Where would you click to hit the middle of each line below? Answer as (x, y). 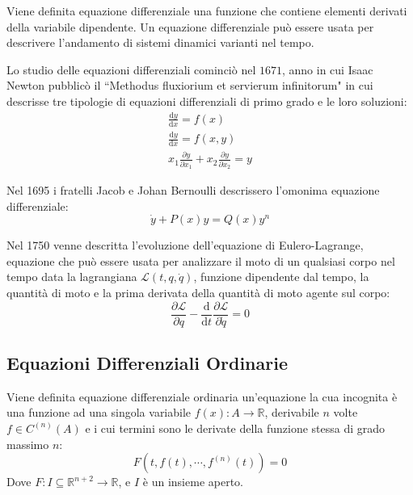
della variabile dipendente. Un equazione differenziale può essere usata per (190, 26)
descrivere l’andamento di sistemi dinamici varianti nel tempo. (160, 42)
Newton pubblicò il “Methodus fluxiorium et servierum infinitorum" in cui (190, 85)
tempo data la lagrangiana (72, 277)
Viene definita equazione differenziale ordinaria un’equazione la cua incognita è (202, 396)
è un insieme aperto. (193, 482)
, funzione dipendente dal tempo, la (281, 277)
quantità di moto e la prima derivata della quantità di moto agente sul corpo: (198, 292)
